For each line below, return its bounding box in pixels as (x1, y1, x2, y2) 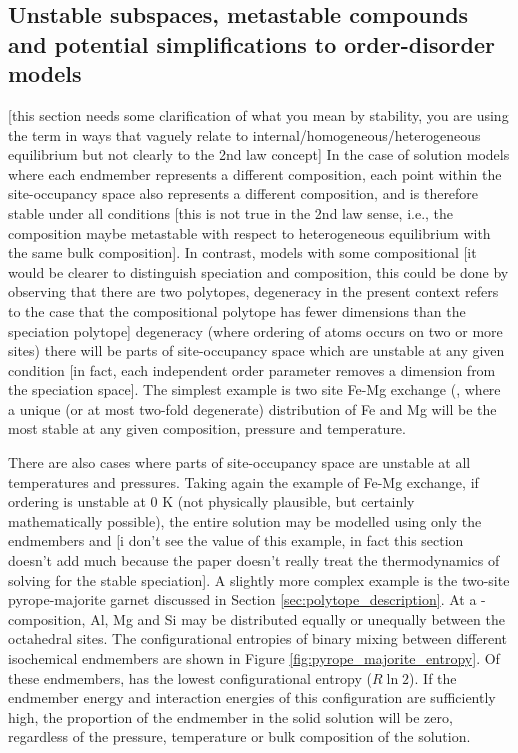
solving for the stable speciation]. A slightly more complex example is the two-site (8, 569, 510, 590)
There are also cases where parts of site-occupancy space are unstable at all (8, 452, 471, 473)
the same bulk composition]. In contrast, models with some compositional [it (8, 242, 477, 263)
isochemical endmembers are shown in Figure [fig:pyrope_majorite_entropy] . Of (8, 648, 500, 669)
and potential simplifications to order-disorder (8, 28, 495, 59)
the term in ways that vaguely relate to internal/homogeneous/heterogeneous (8, 124, 481, 145)
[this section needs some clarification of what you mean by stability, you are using (8, 104, 509, 125)
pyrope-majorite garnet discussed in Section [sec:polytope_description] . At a (8, 589, 477, 610)
